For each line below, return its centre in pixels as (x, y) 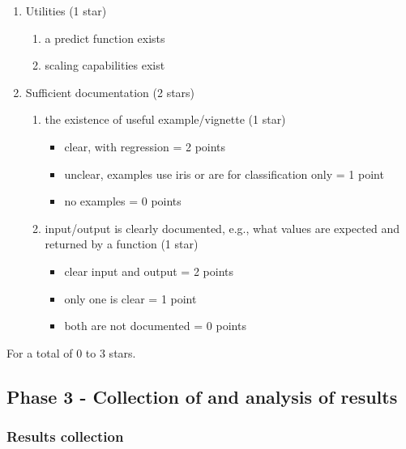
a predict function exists (105, 38)
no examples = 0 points (123, 201)
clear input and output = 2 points (149, 271)
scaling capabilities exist (105, 65)
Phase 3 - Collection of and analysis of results (202, 396)
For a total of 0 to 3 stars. (71, 352)
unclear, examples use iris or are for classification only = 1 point (224, 174)
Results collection (65, 436)
